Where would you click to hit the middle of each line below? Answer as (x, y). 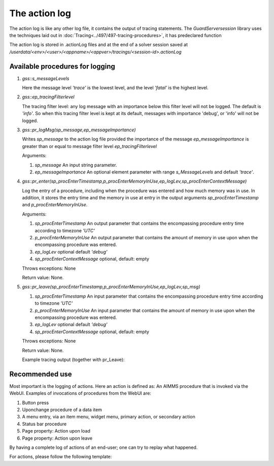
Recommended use (41, 374)
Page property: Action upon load (56, 431)
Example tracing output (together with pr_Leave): (73, 360)
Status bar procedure (44, 424)
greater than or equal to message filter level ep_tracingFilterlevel (90, 146)
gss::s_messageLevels (46, 78)
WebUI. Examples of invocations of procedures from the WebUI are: (80, 393)
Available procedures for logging (62, 66)
